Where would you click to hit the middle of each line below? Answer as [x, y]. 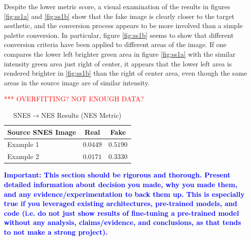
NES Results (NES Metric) [81, 115]
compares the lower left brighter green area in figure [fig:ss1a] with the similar [120, 54]
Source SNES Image [42, 132]
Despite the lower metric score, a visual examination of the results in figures [117, 6]
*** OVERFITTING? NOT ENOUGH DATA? [74, 99]
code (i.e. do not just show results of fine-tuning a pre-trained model [122, 213]
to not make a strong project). [56, 232]
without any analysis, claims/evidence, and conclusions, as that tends [123, 222]
